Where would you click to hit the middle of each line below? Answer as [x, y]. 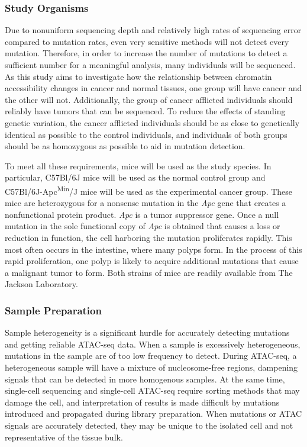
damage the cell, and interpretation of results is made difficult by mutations [142, 402]
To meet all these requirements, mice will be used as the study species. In [138, 165]
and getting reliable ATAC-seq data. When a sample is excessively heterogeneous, [153, 344]
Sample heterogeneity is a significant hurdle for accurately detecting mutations [147, 332]
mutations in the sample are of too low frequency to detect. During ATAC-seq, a [151, 356]
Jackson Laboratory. [41, 284]
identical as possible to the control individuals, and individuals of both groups [146, 134]
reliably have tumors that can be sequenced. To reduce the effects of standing [145, 111]
